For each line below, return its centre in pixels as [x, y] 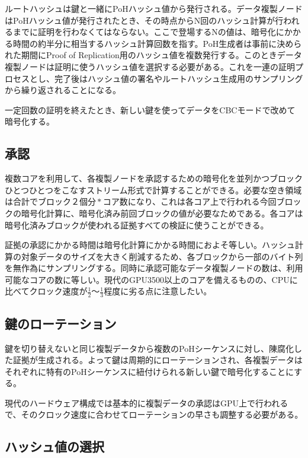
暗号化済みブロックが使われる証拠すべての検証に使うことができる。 [137, 225]
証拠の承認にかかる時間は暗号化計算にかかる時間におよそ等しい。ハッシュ [150, 245]
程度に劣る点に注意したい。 [158, 291]
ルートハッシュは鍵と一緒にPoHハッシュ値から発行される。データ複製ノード [154, 8]
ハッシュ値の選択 [54, 446]
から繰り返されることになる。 [63, 90]
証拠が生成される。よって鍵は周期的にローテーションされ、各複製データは [158, 360]
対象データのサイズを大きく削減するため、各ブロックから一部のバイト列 [162, 256]
